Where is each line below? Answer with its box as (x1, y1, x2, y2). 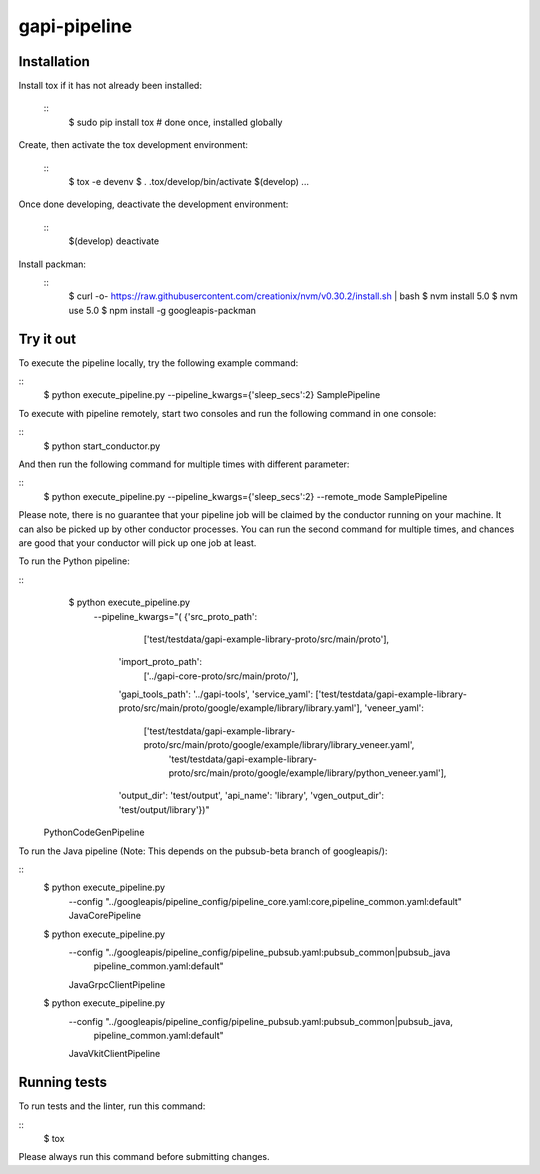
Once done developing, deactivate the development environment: (18, 198, 289, 210)
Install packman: (18, 258, 87, 270)
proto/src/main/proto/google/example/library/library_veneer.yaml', (143, 739, 415, 751)
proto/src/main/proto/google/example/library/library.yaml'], (118, 702, 363, 714)
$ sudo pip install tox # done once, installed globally (68, 116, 283, 128)
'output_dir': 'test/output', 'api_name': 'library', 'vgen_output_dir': (118, 790, 385, 802)
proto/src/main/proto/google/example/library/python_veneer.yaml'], (168, 767, 447, 779)
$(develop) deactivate (68, 235, 160, 247)
